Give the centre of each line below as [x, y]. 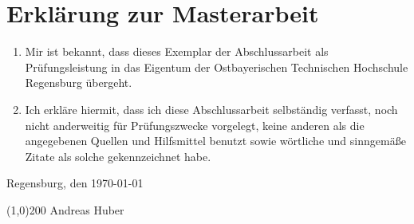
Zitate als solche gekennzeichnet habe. [118, 156]
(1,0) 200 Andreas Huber [65, 209]
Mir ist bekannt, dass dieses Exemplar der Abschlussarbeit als [177, 51]
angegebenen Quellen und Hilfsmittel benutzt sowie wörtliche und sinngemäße [215, 141]
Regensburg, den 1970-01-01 [75, 183]
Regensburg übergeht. [79, 83]
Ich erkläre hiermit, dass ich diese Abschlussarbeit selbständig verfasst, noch [211, 109]
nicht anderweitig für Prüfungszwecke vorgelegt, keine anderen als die [195, 125]
